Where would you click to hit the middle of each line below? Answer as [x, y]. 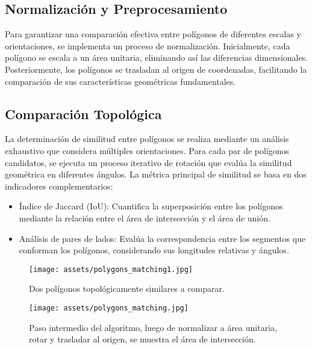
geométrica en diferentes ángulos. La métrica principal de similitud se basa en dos [156, 174]
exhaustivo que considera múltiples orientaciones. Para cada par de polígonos [147, 150]
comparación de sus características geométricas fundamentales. [120, 81]
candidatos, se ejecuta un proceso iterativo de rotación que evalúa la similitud [148, 162]
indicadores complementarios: [59, 186]
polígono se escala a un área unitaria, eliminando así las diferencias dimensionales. [157, 57]
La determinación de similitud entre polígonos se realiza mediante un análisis [147, 139]
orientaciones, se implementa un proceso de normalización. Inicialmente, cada [148, 45]
